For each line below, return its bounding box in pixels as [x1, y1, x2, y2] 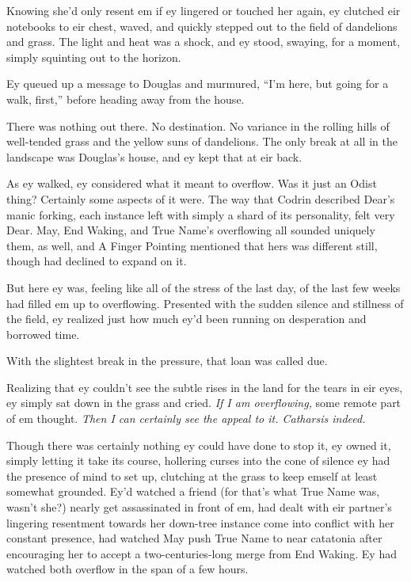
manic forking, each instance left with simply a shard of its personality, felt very [6, 206, 395, 223]
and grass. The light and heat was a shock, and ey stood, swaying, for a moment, [6, 33, 401, 50]
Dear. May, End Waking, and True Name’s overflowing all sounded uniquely [6, 222, 375, 238]
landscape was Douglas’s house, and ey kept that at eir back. [6, 148, 303, 165]
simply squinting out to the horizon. [6, 48, 181, 65]
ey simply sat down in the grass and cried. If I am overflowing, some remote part [6, 394, 401, 411]
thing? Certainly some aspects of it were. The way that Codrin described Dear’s [6, 190, 395, 207]
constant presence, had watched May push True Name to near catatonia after [6, 530, 382, 546]
